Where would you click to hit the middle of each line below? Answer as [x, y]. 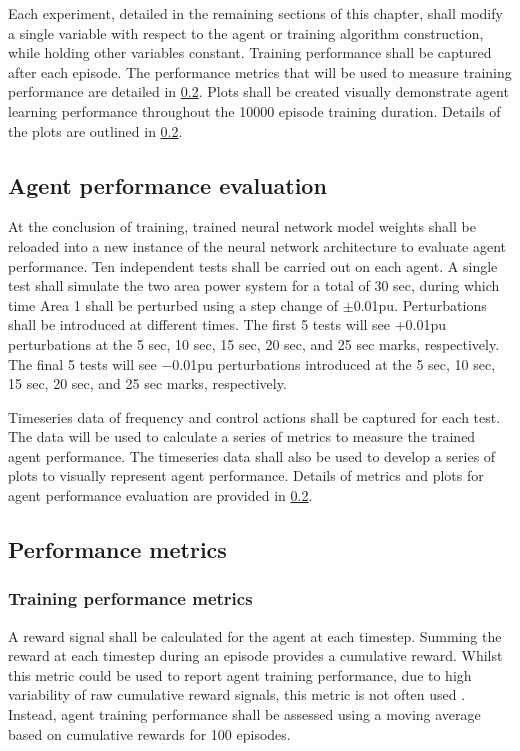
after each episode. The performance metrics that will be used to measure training [260, 71]
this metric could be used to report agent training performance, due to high [240, 674]
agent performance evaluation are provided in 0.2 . [160, 495]
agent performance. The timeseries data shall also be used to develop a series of [252, 455]
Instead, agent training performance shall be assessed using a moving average [244, 714]
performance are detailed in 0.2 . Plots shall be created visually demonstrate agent [258, 91]
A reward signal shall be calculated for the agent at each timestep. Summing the [255, 635]
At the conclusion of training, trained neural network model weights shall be [242, 226]
